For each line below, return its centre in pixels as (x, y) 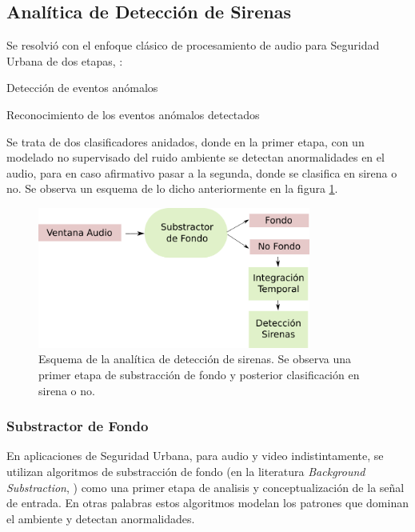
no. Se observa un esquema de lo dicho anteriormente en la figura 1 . (172, 188)
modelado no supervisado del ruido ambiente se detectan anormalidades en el (196, 157)
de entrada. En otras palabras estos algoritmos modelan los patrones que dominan (207, 503)
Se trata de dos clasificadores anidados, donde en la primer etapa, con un (186, 141)
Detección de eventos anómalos (82, 88)
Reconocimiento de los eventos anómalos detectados (133, 114)
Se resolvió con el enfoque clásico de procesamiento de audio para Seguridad (193, 45)
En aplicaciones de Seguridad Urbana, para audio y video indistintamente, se (195, 456)
